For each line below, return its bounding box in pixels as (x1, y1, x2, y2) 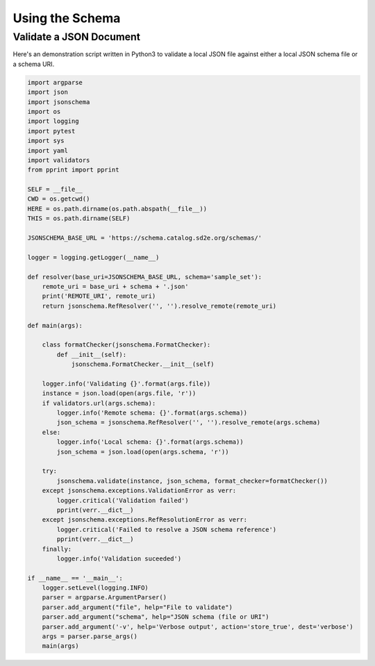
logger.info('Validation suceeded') (56, 554, 182, 563)
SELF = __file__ (27, 185, 83, 194)
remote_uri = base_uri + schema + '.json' (42, 282, 189, 290)
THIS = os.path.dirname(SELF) (27, 215, 131, 222)
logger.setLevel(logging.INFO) (42, 584, 149, 592)
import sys (27, 137, 65, 145)
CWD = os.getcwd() (27, 195, 90, 203)
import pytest (27, 127, 76, 135)
